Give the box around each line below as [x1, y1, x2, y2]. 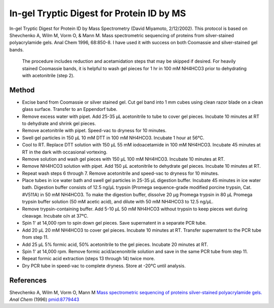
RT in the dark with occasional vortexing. [22, 149, 108, 155]
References [9, 276, 47, 285]
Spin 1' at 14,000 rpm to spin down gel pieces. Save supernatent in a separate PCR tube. [22, 220, 207, 226]
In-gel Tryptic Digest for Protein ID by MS [9, 8, 186, 19]
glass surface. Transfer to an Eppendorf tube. [22, 106, 118, 112]
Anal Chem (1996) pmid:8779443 [9, 296, 80, 302]
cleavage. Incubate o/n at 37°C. [22, 213, 89, 219]
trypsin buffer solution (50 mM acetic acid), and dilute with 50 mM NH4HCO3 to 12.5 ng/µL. [22, 199, 214, 205]
